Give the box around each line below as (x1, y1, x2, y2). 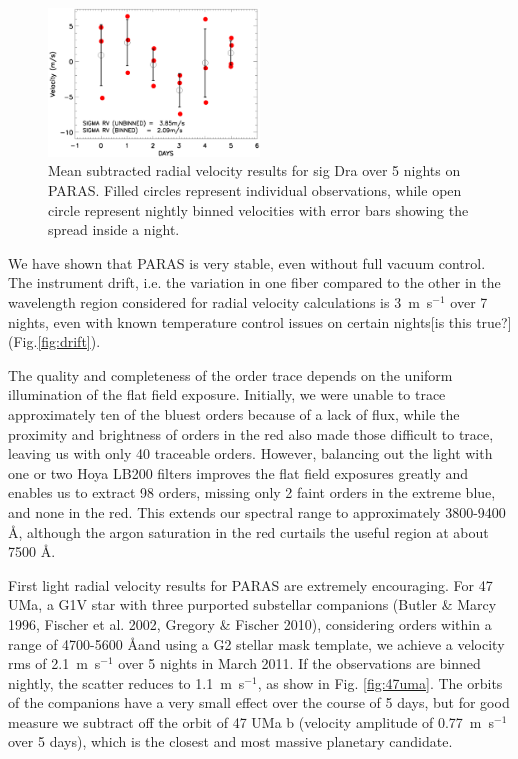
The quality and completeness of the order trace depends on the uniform (8, 364, 453, 385)
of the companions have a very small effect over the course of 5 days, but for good (8, 692, 510, 713)
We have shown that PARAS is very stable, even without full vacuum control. (8, 252, 486, 273)
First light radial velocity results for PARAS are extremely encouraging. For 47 (8, 574, 493, 595)
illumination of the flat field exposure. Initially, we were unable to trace (8, 384, 446, 405)
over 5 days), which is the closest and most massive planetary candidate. (8, 731, 453, 752)
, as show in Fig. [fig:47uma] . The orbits (257, 672, 503, 693)
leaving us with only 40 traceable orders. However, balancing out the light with (8, 443, 493, 464)
